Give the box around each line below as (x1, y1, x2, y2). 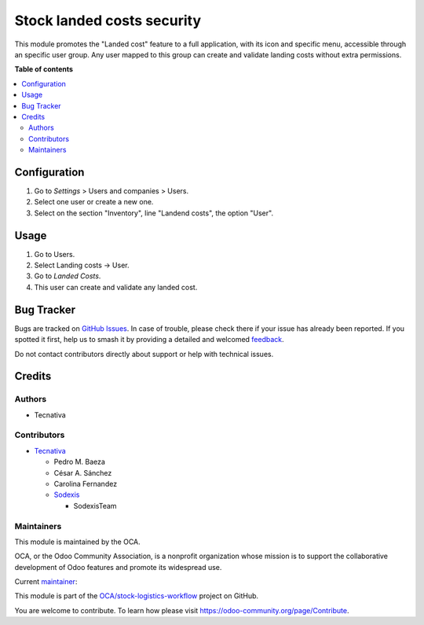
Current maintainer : (14, 577, 78, 586)
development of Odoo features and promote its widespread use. (14, 562, 222, 572)
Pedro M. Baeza (53, 457, 106, 467)
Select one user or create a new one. (34, 197, 154, 207)
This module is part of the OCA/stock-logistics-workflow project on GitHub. (14, 591, 259, 601)
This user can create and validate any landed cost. (34, 282, 198, 292)
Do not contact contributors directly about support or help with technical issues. (14, 349, 274, 358)
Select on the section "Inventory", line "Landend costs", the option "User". (34, 208, 274, 218)
